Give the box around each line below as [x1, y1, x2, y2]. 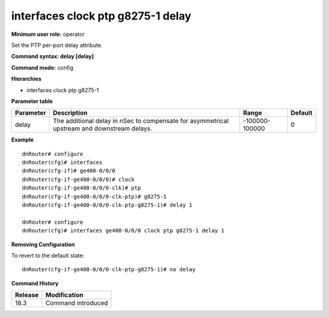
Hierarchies [11, 75, 42, 82]
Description [52, 109, 88, 117]
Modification [45, 291, 83, 299]
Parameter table [11, 98, 53, 105]
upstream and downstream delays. [52, 124, 152, 133]
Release [15, 291, 39, 299]
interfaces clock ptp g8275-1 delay [11, 9, 192, 23]
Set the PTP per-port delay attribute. [11, 41, 103, 49]
